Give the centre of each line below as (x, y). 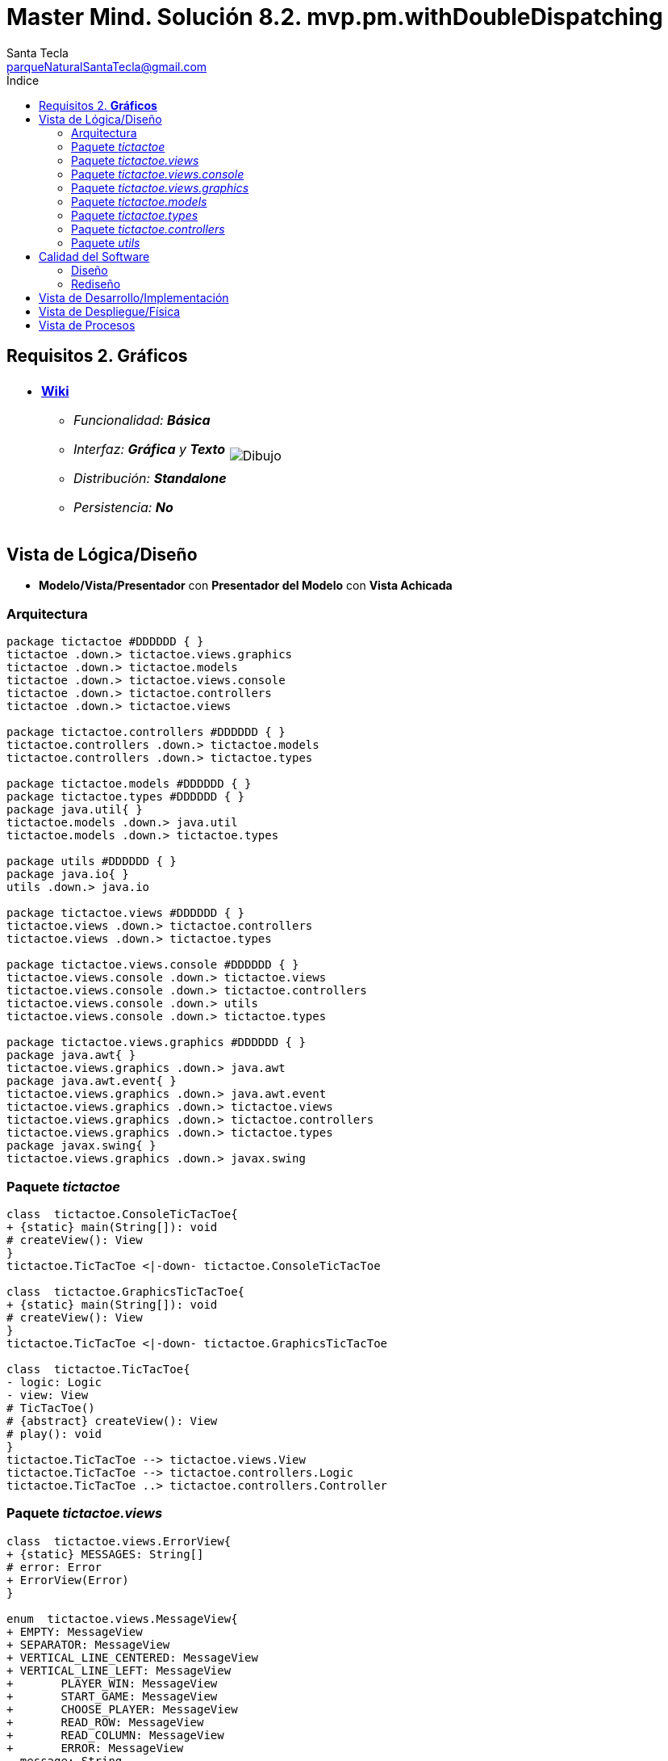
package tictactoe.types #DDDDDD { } (126, 797)
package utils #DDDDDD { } (92, 862)
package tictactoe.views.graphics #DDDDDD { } (156, 1042)
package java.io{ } (68, 874)
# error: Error (54, 1567)
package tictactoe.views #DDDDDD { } (126, 913)
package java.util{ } (75, 810)
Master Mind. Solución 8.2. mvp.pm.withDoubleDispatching (335, 17)
